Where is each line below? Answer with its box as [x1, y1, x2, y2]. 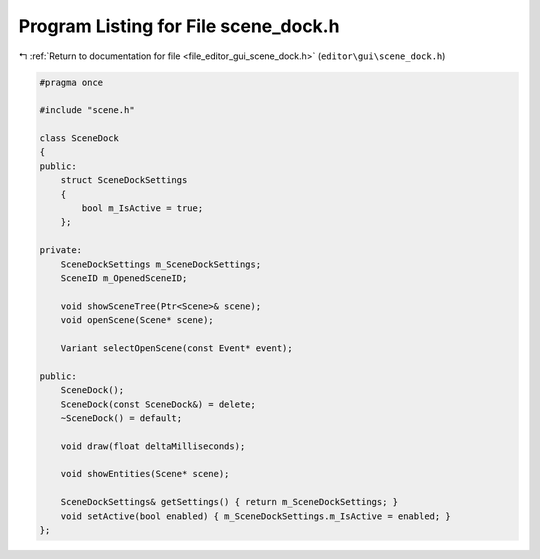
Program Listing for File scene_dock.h [18, 15, 340, 37]
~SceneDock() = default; [60, 412, 183, 424]
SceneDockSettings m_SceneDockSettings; [60, 258, 262, 270]
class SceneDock [39, 133, 120, 144]
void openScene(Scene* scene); [60, 315, 214, 326]
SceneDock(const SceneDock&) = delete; [60, 398, 257, 410]
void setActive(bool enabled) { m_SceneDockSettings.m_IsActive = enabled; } [60, 510, 452, 522]
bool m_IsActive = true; [81, 203, 204, 214]
